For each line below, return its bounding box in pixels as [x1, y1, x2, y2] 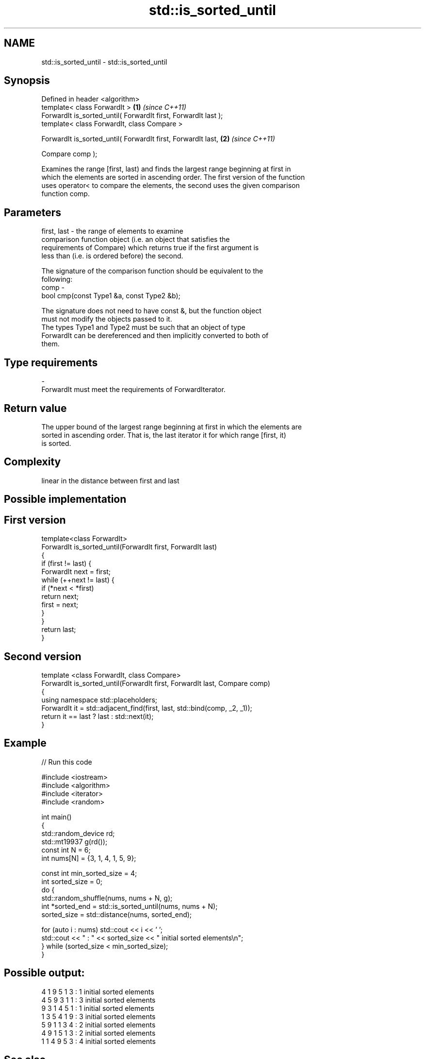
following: [41, 275, 73, 284]
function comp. [41, 189, 90, 198]
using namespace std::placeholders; [41, 695, 157, 704]
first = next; [41, 600, 79, 609]
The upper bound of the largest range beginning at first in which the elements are [41, 422, 302, 431]
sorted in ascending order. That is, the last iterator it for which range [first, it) [41, 430, 286, 439]
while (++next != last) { [41, 576, 114, 584]
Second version [4, 650, 82, 663]
